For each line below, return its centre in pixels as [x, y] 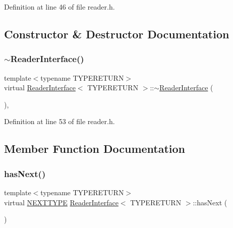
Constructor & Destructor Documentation [117, 34]
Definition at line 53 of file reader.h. [60, 121]
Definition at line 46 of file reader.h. [60, 7]
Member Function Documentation [95, 149]
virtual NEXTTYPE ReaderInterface [61, 202]
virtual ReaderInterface [40, 88]
